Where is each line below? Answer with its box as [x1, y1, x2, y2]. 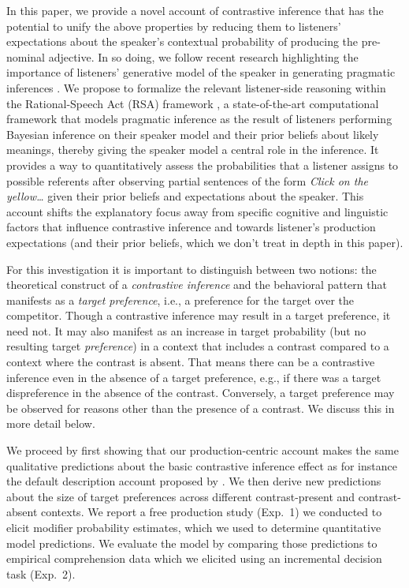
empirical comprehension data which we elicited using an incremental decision [6, 550, 382, 567]
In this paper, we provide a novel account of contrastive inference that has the [6, 2, 384, 18]
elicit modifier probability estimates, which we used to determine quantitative [6, 519, 381, 535]
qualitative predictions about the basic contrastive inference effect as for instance [6, 457, 397, 474]
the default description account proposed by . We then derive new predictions [6, 473, 381, 489]
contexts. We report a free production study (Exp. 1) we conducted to [41, 504, 382, 520]
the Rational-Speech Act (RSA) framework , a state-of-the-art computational [6, 95, 379, 111]
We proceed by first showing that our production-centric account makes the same [6, 442, 399, 459]
